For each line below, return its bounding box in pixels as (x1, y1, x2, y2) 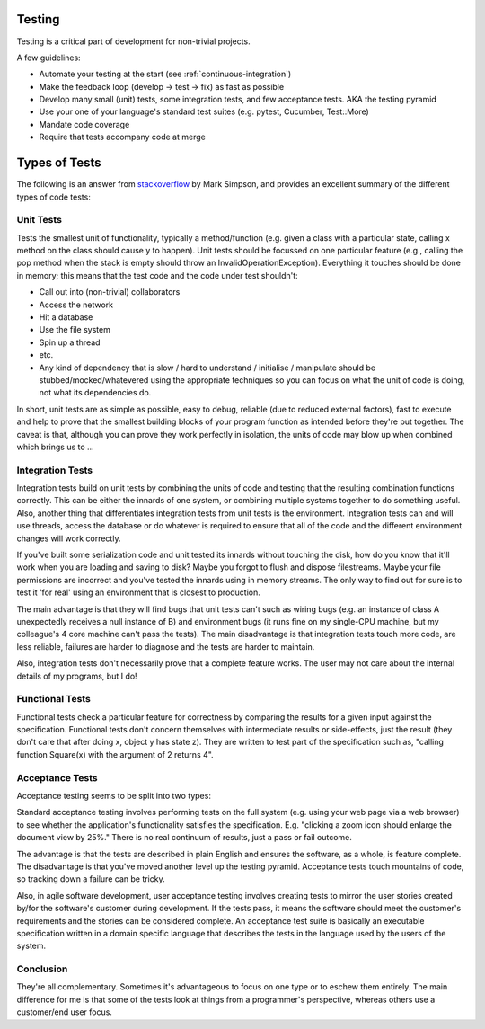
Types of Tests (16, 155, 101, 171)
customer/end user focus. (16, 1007, 112, 1017)
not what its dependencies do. (39, 387, 152, 398)
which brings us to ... (16, 441, 94, 452)
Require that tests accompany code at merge (39, 131, 206, 143)
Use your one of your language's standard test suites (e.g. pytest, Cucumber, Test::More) (39, 106, 370, 117)
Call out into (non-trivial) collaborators (39, 287, 181, 297)
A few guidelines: (16, 52, 81, 63)
